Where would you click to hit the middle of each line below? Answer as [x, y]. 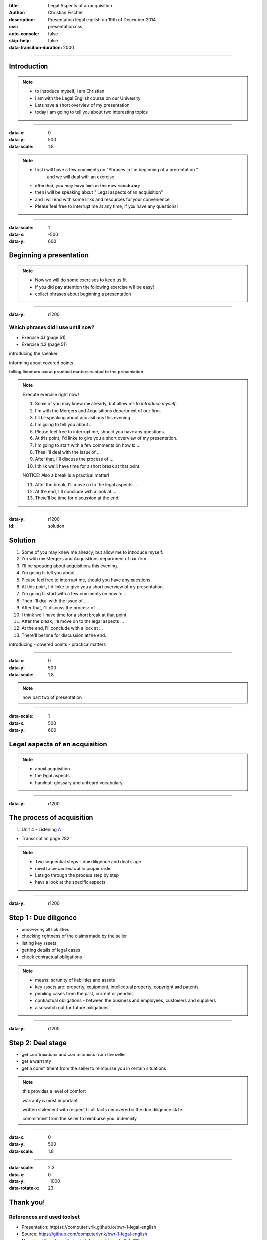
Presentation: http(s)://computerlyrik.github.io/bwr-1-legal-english [89, 1227]
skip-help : [20, 40]
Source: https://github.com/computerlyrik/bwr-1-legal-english [85, 1234]
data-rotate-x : [24, 1188]
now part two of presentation [52, 697]
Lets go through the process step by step [77, 875]
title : [14, 6]
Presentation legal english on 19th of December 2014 [102, 19]
